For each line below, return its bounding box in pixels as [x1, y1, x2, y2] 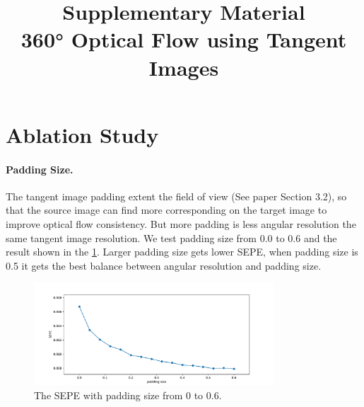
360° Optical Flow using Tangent [20, 25, 347, 54]
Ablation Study [6, 120, 159, 149]
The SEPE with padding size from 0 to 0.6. [34, 388, 222, 403]
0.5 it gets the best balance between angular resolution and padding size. [6, 258, 322, 273]
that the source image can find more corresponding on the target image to [6, 202, 327, 217]
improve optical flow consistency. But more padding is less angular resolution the [6, 216, 356, 231]
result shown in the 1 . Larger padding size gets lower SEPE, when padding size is [6, 244, 358, 259]
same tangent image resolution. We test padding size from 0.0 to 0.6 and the [6, 230, 337, 245]
